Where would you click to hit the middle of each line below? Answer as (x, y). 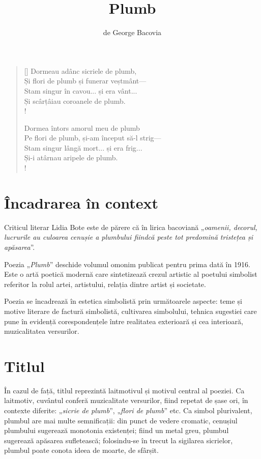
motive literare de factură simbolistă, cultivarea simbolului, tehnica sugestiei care (130, 311)
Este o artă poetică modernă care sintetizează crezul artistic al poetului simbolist (131, 274)
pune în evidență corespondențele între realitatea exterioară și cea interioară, (124, 321)
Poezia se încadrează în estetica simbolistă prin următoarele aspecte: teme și (123, 301)
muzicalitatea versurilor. (42, 331)
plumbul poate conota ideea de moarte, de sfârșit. (81, 450)
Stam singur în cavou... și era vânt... (81, 90)
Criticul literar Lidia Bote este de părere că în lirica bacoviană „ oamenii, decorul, (131, 227)
